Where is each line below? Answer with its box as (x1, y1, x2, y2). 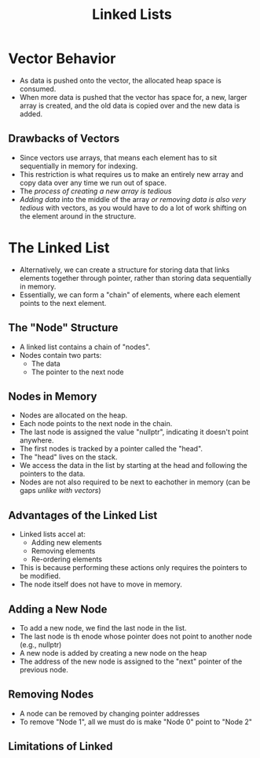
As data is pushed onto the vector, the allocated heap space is (19, 75, 222, 85)
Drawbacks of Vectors (8, 132, 120, 145)
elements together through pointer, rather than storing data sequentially (19, 273, 252, 282)
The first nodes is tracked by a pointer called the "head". (19, 444, 203, 454)
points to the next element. (19, 298, 107, 307)
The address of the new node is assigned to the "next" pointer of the (19, 657, 243, 666)
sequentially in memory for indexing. (19, 161, 138, 171)
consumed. (19, 84, 57, 94)
